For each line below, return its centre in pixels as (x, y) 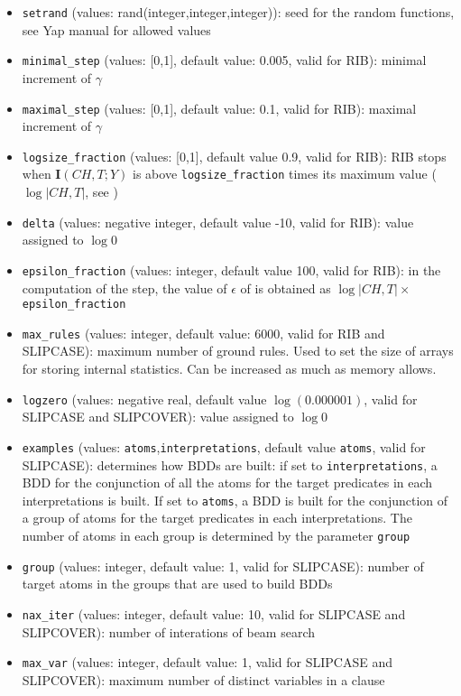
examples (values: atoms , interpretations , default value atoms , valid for (224, 446)
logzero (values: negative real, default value (144, 399)
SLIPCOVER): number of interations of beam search (169, 631)
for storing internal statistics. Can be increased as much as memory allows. (229, 369)
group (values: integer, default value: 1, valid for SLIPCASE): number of (223, 566)
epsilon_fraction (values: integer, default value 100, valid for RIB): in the (231, 269)
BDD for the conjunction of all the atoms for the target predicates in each (227, 483)
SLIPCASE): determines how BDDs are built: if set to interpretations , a (230, 464)
